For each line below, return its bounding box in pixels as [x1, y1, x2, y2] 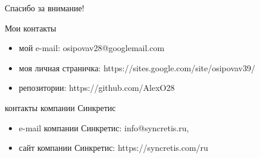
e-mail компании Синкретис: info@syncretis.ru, [18, 121, 189, 134]
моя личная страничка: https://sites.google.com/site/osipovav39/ [18, 61, 256, 74]
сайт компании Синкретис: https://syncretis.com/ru [18, 141, 208, 154]
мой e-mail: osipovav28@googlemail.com [18, 42, 165, 54]
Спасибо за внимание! [5, 2, 84, 14]
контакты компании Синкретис [5, 101, 116, 113]
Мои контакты [5, 21, 57, 34]
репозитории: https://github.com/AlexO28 [18, 81, 175, 94]
